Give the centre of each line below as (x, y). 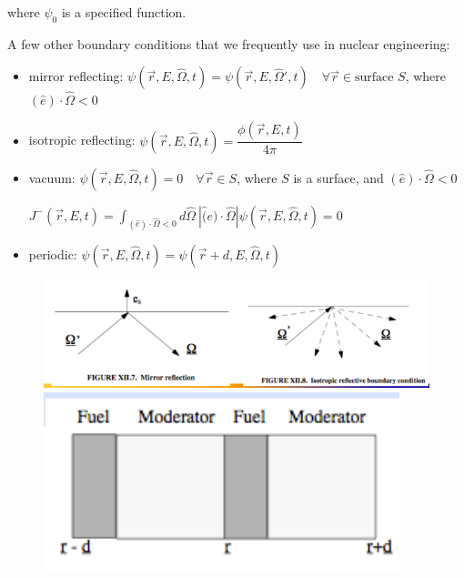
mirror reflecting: (76, 76)
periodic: (53, 254)
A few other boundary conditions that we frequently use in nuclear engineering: (229, 43)
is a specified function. (124, 12)
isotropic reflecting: (82, 140)
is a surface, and (338, 177)
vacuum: (52, 177)
